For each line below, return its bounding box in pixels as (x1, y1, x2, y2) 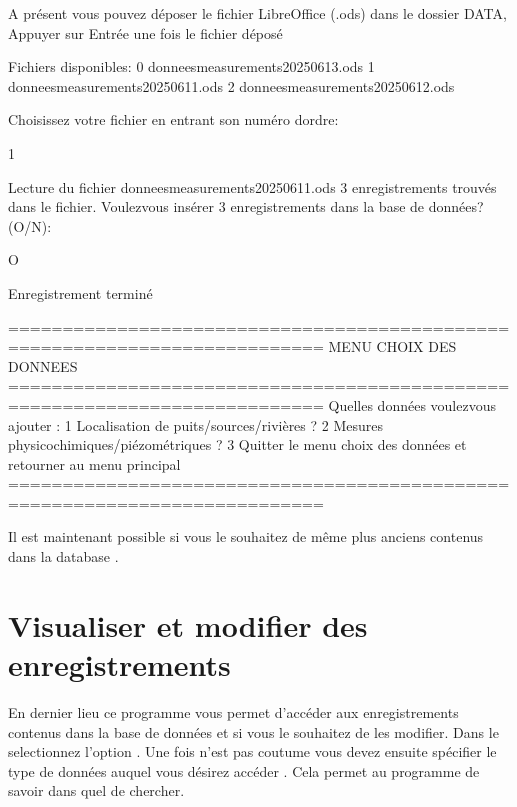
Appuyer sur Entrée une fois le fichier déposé (8, 22, 283, 43)
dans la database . (8, 546, 119, 567)
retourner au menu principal (8, 453, 181, 474)
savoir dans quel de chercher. (8, 780, 185, 801)
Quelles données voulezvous (328, 394, 496, 415)
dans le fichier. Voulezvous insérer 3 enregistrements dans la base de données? (8, 196, 484, 217)
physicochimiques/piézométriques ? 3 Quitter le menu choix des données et (8, 434, 467, 455)
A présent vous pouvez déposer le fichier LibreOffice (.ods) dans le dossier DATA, (8, 3, 507, 23)
